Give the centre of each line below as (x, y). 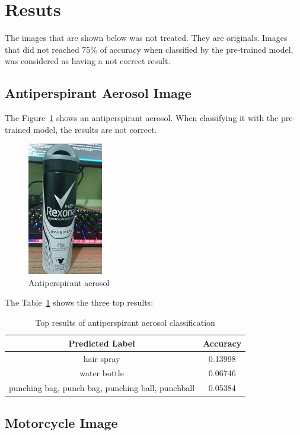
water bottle (102, 373)
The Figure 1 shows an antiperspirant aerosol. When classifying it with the (142, 118)
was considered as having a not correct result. (88, 61)
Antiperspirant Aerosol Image (98, 93)
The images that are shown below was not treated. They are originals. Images (146, 38)
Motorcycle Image (61, 422)
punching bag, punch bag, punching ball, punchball (102, 388)
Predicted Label (102, 343)
